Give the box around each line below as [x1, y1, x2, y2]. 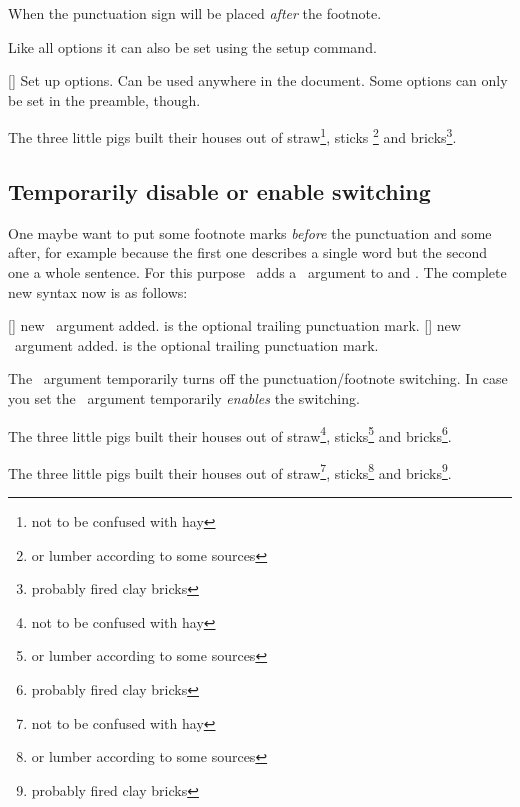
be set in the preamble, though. [8, 89, 201, 110]
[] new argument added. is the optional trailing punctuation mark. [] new [8, 315, 461, 336]
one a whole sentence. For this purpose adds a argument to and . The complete [8, 262, 507, 283]
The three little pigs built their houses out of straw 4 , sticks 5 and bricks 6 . [8, 422, 452, 446]
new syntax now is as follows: [8, 281, 188, 302]
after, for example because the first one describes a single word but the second [8, 242, 487, 263]
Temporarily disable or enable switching [8, 176, 431, 207]
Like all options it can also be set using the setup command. [8, 36, 377, 57]
